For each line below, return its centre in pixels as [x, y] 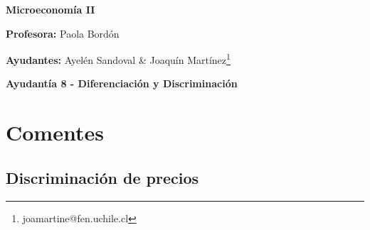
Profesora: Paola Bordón [63, 33]
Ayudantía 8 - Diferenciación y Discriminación [122, 83]
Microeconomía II [51, 9]
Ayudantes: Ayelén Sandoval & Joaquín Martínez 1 [118, 59]
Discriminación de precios [102, 177]
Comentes [55, 132]
